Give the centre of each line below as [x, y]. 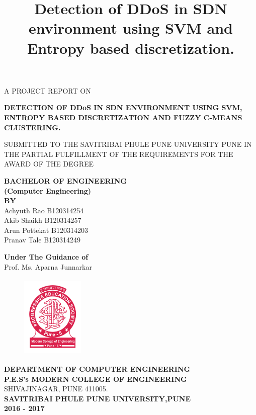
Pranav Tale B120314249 [42, 240]
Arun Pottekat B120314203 [46, 230]
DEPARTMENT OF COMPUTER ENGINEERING [97, 369]
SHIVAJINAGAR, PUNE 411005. [56, 389]
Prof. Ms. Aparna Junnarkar [48, 266]
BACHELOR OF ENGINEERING [65, 180]
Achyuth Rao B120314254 [44, 210]
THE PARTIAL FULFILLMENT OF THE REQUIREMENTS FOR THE [119, 154]
